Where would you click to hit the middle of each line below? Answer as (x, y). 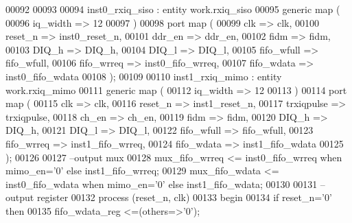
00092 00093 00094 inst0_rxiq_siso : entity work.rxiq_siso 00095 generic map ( (173, 9)
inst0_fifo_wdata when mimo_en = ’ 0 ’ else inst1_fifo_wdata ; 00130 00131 (162, 184)
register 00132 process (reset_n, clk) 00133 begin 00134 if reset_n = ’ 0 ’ (184, 197)
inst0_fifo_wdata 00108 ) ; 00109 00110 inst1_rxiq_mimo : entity (144, 76)
